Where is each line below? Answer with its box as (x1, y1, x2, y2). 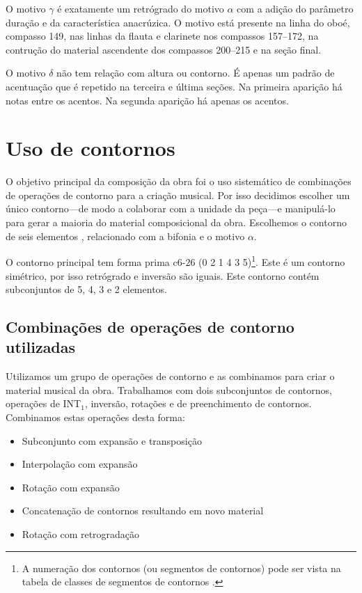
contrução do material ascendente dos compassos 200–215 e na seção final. (6, 42, 322, 56)
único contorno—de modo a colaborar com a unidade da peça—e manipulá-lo (6, 201, 336, 216)
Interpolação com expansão (22, 457, 138, 471)
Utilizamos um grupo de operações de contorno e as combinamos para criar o (6, 369, 335, 384)
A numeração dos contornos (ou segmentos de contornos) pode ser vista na (22, 560, 341, 575)
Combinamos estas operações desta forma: (6, 410, 185, 425)
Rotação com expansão (22, 480, 120, 494)
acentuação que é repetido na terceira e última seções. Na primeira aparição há (6, 79, 343, 93)
